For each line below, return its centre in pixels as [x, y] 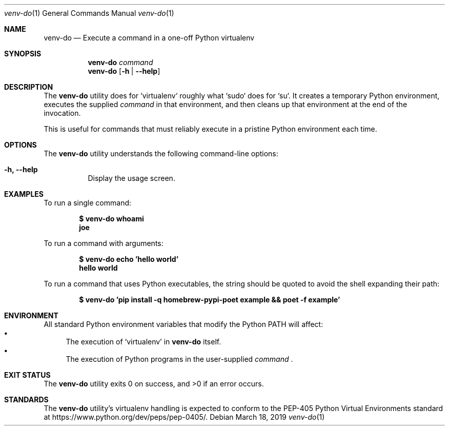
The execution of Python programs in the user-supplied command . [179, 359]
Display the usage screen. [131, 178]
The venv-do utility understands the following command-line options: [161, 153]
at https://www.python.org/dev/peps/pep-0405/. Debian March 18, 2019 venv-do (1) [184, 417]
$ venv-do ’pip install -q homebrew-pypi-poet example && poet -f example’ [210, 300]
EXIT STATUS [27, 375]
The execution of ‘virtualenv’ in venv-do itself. [144, 342]
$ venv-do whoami [111, 219]
